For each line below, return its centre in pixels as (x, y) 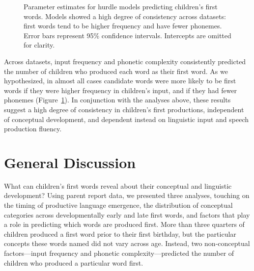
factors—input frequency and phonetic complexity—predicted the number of (119, 253)
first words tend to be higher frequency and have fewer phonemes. (123, 26)
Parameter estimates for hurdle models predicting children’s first (121, 6)
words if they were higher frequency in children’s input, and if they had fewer (121, 90)
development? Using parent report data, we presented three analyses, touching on (127, 195)
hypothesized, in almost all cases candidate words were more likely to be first (120, 81)
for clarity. (39, 45)
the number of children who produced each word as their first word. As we (116, 71)
